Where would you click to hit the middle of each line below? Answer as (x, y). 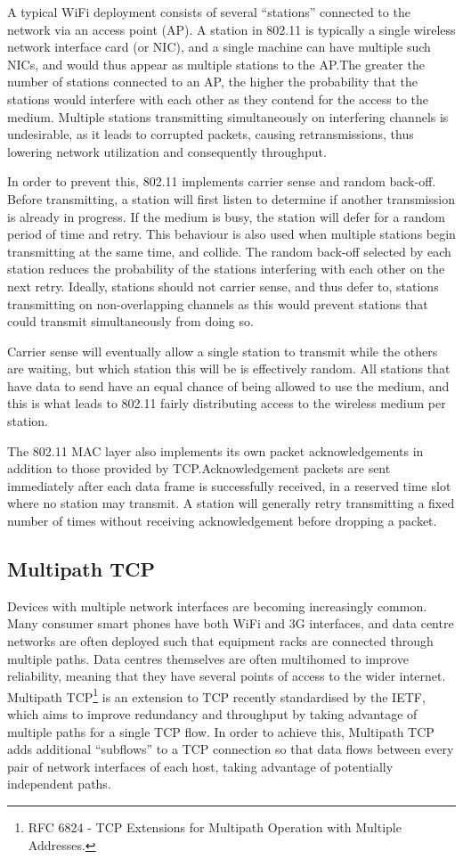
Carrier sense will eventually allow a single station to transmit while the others (223, 351)
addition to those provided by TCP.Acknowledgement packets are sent (199, 468)
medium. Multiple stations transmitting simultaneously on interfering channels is (228, 116)
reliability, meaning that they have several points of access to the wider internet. (227, 676)
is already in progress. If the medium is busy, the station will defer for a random (226, 216)
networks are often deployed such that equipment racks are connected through (220, 641)
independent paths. (59, 784)
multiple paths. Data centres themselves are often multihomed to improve (208, 658)
